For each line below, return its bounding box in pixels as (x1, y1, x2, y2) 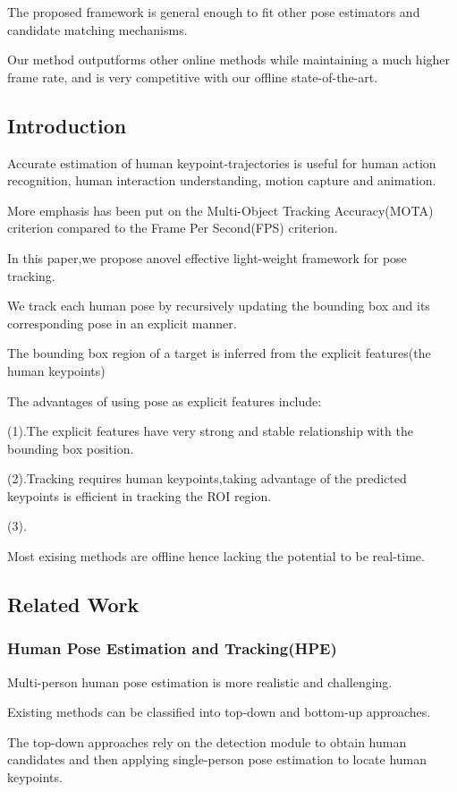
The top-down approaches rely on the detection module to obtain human (7, 732, 407, 751)
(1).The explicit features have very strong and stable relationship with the (7, 422, 413, 440)
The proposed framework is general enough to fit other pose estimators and (7, 3, 420, 21)
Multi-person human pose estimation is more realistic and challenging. (7, 672, 393, 691)
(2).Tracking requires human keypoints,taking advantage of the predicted (7, 469, 407, 488)
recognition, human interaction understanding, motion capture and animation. (7, 171, 436, 190)
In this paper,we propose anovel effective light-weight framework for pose (7, 248, 407, 267)
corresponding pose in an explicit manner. (7, 313, 237, 332)
